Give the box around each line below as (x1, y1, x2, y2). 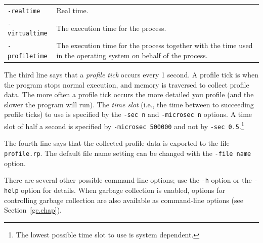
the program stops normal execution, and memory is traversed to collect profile (4, 79, 249, 90)
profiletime (8, 52, 48, 60)
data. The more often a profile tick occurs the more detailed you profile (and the (4, 89, 254, 100)
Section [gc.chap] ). (4, 205, 62, 215)
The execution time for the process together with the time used (56, 40, 253, 51)
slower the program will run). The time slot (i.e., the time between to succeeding (4, 99, 254, 109)
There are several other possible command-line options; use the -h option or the (4, 175, 252, 185)
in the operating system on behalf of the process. (56, 50, 208, 60)
